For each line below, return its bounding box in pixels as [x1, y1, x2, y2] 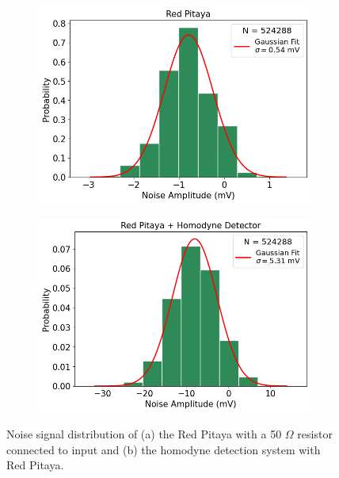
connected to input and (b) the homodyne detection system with [6, 441, 321, 457]
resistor [297, 426, 333, 442]
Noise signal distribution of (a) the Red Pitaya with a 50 [6, 426, 282, 442]
